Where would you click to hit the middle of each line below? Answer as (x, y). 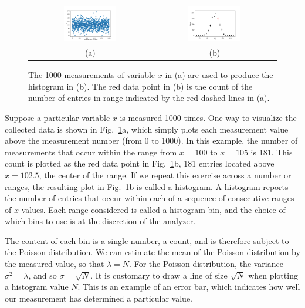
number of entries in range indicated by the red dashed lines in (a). (149, 98)
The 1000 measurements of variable (92, 75)
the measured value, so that (55, 264)
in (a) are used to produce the (219, 75)
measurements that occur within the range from (91, 152)
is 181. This (272, 152)
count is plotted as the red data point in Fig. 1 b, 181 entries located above (140, 163)
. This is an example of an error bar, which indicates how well (189, 287)
